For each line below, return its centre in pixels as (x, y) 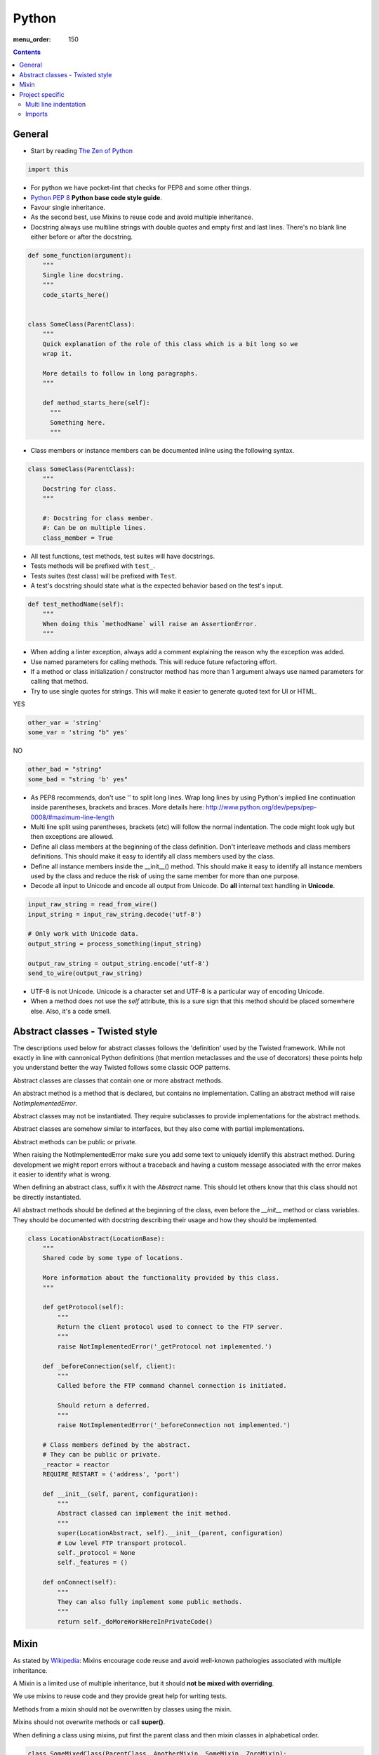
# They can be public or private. (102, 1455)
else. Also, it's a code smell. (71, 1011)
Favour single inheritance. (68, 207)
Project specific (42, 94)
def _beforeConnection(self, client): (109, 1366)
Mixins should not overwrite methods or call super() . (89, 1722)
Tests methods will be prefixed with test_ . (93, 566)
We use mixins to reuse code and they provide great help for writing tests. (120, 1696)
